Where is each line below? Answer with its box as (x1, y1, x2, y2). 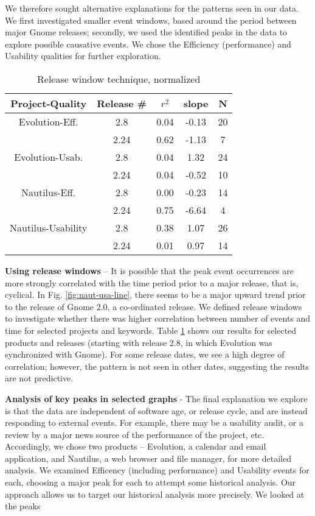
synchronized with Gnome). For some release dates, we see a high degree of (5, 348, 285, 361)
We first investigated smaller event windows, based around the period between (5, 13, 297, 26)
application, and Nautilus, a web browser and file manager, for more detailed (5, 451, 291, 464)
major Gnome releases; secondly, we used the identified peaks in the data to (5, 26, 288, 38)
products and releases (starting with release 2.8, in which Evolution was (5, 336, 272, 348)
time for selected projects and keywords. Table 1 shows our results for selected (5, 323, 297, 336)
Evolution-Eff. (18, 114, 78, 129)
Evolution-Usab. (14, 149, 83, 164)
